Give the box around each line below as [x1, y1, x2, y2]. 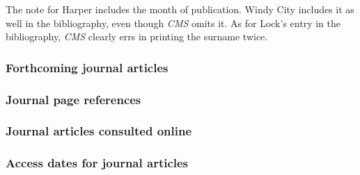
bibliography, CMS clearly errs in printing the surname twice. [6, 29, 268, 44]
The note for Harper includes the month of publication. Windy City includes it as [6, 2, 354, 16]
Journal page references [6, 90, 141, 108]
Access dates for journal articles [6, 154, 189, 172]
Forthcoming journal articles [6, 58, 169, 76]
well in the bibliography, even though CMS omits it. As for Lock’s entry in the [6, 15, 341, 30]
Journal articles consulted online [6, 122, 192, 140]
